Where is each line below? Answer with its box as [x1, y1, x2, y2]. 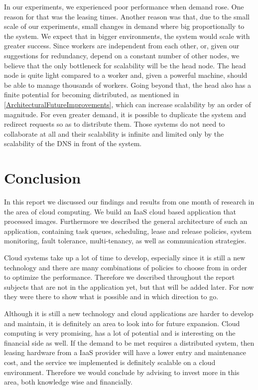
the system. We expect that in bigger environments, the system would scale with [4, 30, 250, 41]
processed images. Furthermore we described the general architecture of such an [4, 216, 248, 226]
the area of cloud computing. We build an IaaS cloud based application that [4, 206, 237, 216]
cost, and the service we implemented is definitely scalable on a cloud [4, 357, 216, 367]
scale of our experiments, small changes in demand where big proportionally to [4, 21, 245, 31]
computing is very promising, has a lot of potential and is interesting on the [4, 328, 236, 338]
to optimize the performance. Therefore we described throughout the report [4, 272, 235, 282]
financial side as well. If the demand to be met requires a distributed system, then [4, 337, 255, 348]
